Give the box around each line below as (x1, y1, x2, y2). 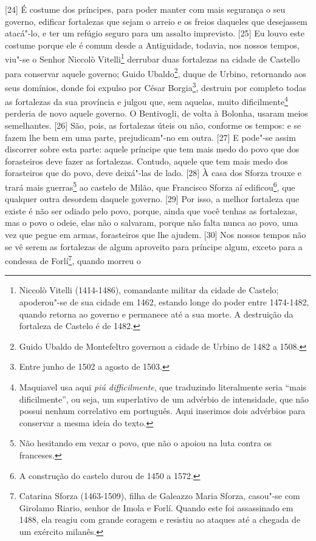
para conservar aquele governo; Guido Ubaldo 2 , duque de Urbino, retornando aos (5, 65, 306, 80)
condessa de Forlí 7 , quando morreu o (5, 253, 141, 267)
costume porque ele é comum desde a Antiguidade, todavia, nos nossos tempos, (5, 38, 300, 51)
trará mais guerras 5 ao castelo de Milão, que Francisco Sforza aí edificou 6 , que (5, 179, 295, 193)
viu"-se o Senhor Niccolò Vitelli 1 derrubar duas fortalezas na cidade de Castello (5, 51, 300, 66)
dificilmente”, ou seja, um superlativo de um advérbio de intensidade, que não (19, 392, 309, 405)
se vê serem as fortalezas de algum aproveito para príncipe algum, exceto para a (5, 240, 303, 253)
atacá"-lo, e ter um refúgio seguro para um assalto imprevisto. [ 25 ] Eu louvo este (5, 27, 304, 39)
